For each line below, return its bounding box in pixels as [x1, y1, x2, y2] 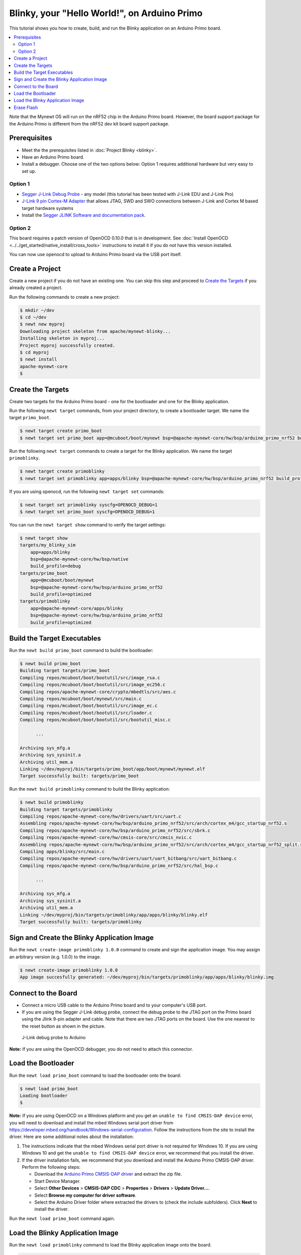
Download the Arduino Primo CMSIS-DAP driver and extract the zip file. [34, 1171, 183, 1177]
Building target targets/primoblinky [20, 806, 113, 812]
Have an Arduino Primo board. [22, 154, 85, 160]
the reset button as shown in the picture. [22, 1023, 105, 1029]
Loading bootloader [20, 1092, 68, 1098]
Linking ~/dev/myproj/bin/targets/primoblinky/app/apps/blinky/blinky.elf [20, 912, 208, 918]
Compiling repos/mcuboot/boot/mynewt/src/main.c [20, 696, 142, 701]
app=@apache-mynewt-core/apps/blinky [30, 605, 123, 611]
